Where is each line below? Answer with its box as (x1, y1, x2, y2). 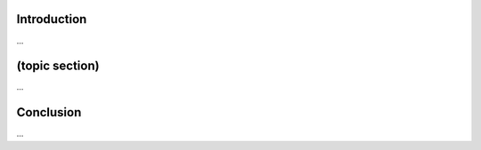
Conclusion (16, 105, 82, 120)
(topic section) (16, 59, 100, 74)
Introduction (16, 12, 87, 27)
